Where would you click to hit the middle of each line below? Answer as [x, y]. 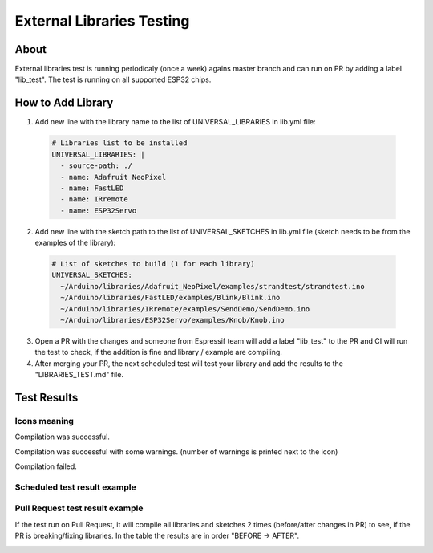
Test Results [47, 397]
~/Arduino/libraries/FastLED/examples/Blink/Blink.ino [170, 298]
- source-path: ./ [96, 166]
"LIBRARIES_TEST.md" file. [79, 375]
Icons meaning [44, 421]
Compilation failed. [46, 466]
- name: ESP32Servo [99, 210]
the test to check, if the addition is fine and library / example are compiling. [158, 352]
